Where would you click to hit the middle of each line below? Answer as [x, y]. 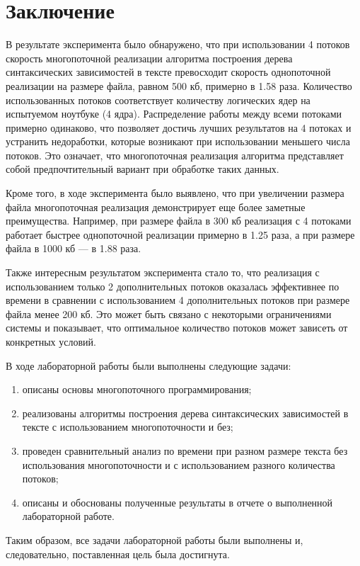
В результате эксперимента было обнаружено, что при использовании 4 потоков [178, 44]
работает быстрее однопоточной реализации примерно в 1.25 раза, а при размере [180, 234]
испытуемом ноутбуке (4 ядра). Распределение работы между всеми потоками [174, 114]
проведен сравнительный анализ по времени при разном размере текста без [185, 450]
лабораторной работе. [68, 516]
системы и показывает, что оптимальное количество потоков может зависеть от [177, 328]
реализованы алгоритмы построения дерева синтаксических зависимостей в [185, 413]
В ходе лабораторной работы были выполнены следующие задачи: [149, 365]
